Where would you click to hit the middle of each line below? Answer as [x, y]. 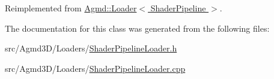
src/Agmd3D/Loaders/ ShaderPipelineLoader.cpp [95, 68]
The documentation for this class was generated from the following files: [137, 28]
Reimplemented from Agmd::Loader [71, 8]
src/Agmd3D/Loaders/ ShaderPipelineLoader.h [91, 48]
